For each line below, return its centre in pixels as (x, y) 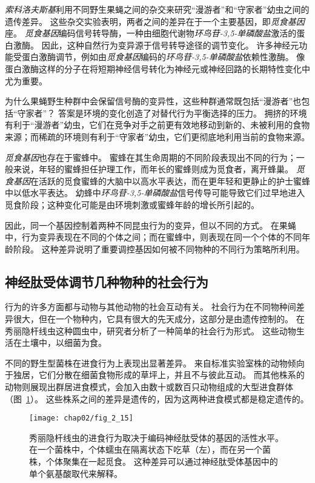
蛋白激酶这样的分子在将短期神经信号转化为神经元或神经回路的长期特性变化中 (157, 68)
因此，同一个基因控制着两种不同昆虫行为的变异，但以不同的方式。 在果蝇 (151, 225)
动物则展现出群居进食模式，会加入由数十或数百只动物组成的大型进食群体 (149, 387)
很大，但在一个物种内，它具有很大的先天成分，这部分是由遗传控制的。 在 (159, 319)
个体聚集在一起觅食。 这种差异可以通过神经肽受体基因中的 (162, 461)
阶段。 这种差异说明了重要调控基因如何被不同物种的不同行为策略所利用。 (159, 248)
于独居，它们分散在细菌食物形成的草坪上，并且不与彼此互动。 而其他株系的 (155, 375)
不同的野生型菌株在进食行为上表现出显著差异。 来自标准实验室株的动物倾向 (155, 363)
